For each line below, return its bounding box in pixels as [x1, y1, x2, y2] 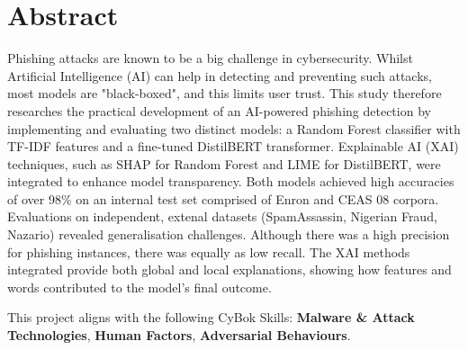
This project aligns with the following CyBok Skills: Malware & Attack [7, 308, 415, 327]
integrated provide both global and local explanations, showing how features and [7, 260, 452, 279]
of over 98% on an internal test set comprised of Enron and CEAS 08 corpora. [7, 189, 439, 208]
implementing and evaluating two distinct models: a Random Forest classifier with [7, 119, 461, 138]
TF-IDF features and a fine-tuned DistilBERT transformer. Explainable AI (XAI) [7, 137, 459, 156]
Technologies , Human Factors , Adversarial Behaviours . [7, 326, 351, 345]
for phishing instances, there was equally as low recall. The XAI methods [7, 242, 410, 261]
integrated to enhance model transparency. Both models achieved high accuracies [7, 172, 454, 191]
